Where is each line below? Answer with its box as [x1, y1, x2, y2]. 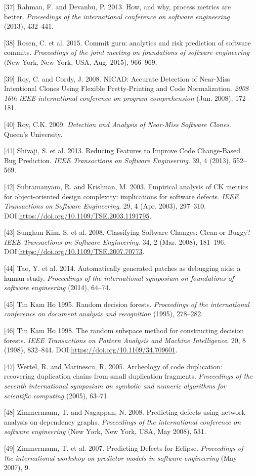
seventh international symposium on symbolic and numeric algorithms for [4, 381, 226, 390]
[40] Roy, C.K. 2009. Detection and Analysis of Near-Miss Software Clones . [4, 119, 231, 129]
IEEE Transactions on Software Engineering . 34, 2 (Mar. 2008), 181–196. [4, 236, 226, 247]
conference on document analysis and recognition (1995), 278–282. [4, 308, 203, 319]
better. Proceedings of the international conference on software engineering [4, 11, 230, 21]
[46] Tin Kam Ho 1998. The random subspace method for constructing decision [4, 325, 244, 336]
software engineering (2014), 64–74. [4, 282, 111, 293]
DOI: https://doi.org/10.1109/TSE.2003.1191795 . [4, 210, 152, 220]
